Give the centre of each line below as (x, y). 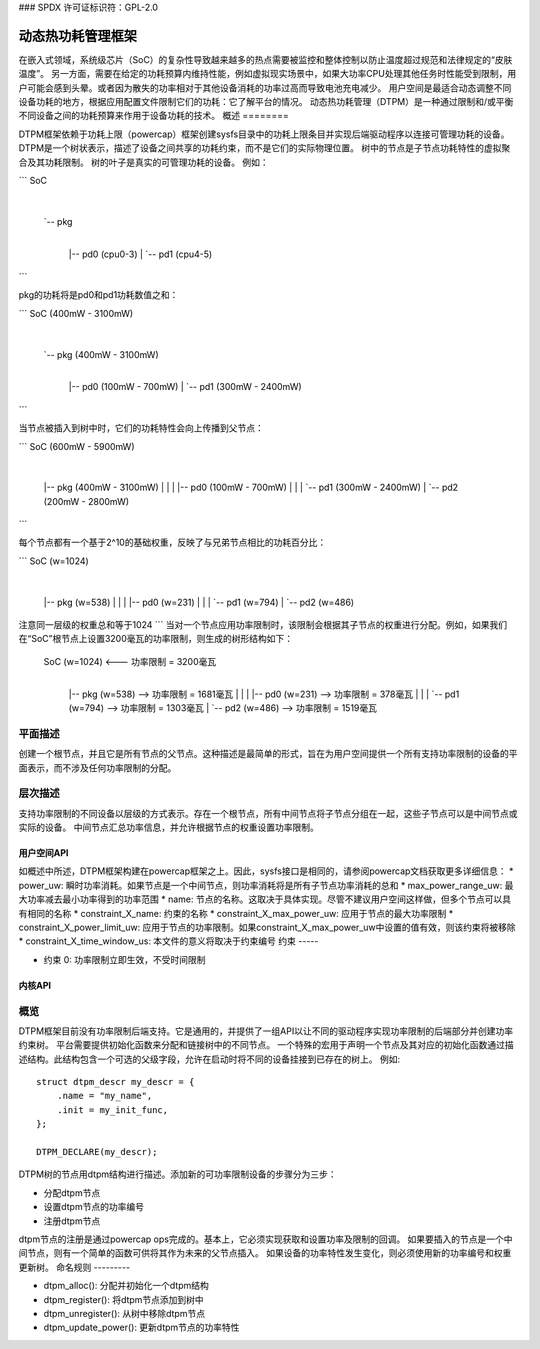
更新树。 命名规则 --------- (74, 1267)
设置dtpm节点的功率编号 (94, 1207)
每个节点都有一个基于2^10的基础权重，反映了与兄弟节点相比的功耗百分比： (172, 542)
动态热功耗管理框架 (77, 35)
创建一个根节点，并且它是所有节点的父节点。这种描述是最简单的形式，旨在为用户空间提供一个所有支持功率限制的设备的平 (268, 754)
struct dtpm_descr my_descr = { (115, 1082)
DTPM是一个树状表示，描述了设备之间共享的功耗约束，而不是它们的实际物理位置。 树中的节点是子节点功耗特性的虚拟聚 (264, 148)
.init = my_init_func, (112, 1109)
